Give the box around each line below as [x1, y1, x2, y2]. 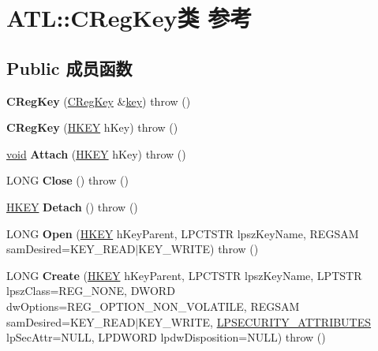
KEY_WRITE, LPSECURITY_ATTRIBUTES [138, 313, 372, 330]
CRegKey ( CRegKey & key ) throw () [6, 92, 191, 109]
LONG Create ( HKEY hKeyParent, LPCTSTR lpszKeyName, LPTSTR [6, 267, 362, 283]
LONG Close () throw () [6, 172, 129, 189]
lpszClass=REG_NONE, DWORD [6, 282, 175, 299]
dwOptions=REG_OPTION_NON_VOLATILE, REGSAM [6, 297, 300, 314]
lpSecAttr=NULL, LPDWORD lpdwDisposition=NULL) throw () [6, 329, 326, 345]
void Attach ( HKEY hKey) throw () [6, 145, 186, 162]
